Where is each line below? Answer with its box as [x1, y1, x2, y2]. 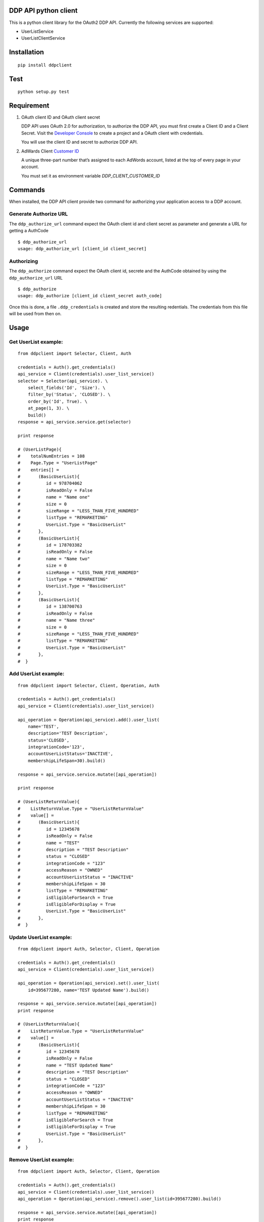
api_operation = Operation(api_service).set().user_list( [18, 981, 160, 986]
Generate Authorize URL [9, 211, 68, 218]
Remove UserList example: [9, 1157, 74, 1163]
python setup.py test [18, 89, 69, 95]
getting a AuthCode [9, 228, 49, 234]
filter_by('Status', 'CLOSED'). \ [27, 392, 111, 397]
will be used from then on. [9, 311, 62, 317]
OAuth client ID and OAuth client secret [21, 114, 100, 120]
